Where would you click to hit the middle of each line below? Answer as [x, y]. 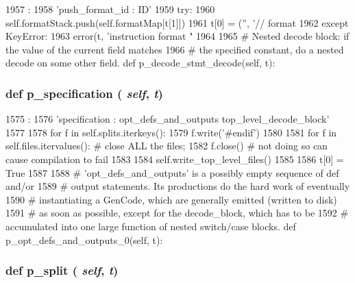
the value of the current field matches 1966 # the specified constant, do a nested [175, 49]
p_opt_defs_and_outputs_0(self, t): [84, 239]
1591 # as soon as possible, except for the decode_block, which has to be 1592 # [177, 213]
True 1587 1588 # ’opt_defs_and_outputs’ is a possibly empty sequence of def [172, 172]
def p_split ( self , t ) [62, 270]
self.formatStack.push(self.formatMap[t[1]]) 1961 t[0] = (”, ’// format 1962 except [177, 22]
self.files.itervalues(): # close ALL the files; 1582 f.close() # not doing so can [167, 146]
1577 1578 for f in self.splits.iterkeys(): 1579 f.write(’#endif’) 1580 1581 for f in [171, 132]
